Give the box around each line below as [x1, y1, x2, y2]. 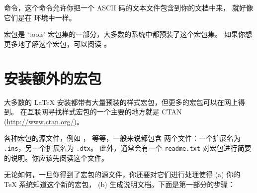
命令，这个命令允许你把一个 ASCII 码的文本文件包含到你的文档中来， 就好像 [4, 2, 253, 12]
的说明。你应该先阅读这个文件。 [4, 152, 108, 163]
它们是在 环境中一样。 [4, 12, 76, 22]
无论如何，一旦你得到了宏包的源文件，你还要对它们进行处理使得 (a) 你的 [4, 169, 241, 180]
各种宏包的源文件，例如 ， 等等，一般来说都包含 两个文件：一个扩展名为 [4, 133, 241, 143]
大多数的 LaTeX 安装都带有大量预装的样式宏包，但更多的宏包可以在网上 [4, 96, 238, 107]
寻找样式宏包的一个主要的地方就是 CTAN [48, 106, 182, 117]
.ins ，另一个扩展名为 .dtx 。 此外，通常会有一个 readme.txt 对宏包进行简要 [4, 142, 252, 153]
